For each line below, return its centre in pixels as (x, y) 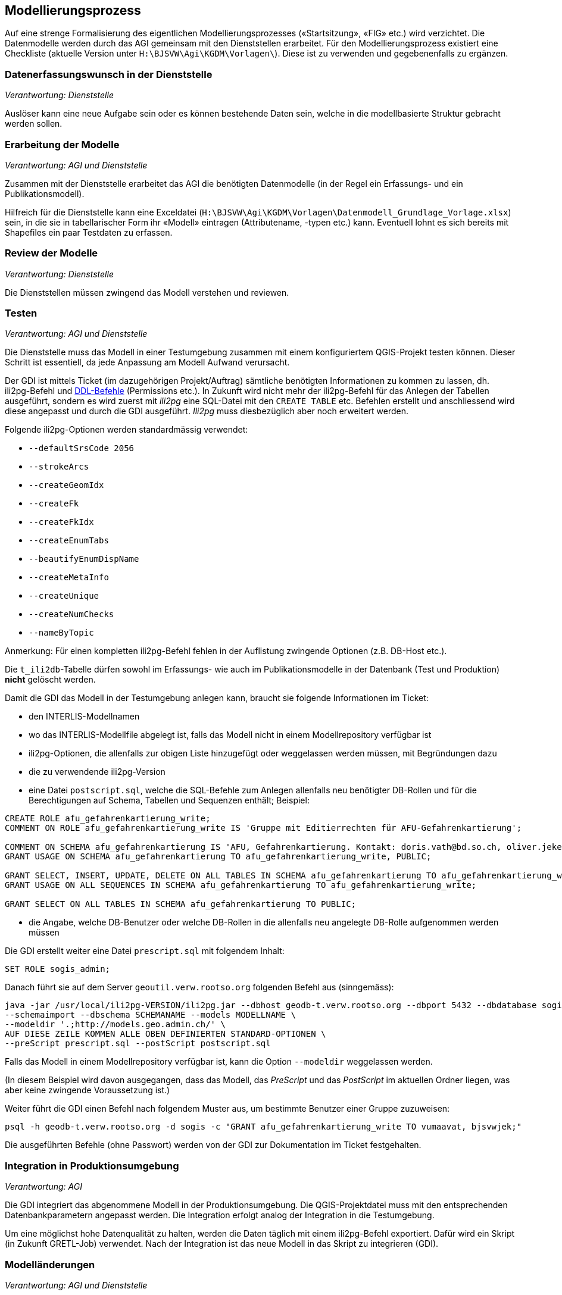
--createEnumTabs (69, 541)
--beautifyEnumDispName (84, 559)
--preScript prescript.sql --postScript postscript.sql (138, 1044)
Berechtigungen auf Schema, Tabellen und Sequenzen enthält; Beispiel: (169, 800)
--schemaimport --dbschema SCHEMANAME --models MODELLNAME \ (150, 1015)
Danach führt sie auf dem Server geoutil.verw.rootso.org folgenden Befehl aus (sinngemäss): (199, 987)
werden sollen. (34, 124)
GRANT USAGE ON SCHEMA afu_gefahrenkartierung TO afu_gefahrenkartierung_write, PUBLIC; (218, 857)
